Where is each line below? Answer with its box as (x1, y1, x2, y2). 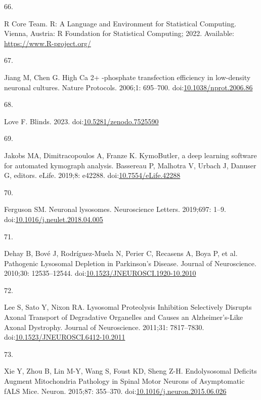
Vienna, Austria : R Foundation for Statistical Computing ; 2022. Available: (4, 28, 234, 39)
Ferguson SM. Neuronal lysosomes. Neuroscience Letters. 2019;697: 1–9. (4, 204, 226, 214)
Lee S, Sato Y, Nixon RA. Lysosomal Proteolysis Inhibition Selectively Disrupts (4, 302, 252, 312)
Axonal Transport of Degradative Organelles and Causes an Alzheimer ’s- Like (4, 312, 243, 322)
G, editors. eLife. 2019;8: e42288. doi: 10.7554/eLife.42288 (4, 170, 181, 180)
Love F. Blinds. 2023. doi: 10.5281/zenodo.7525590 (4, 116, 159, 126)
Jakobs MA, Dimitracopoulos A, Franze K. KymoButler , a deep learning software (4, 150, 257, 160)
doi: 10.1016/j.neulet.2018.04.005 (4, 213, 103, 224)
